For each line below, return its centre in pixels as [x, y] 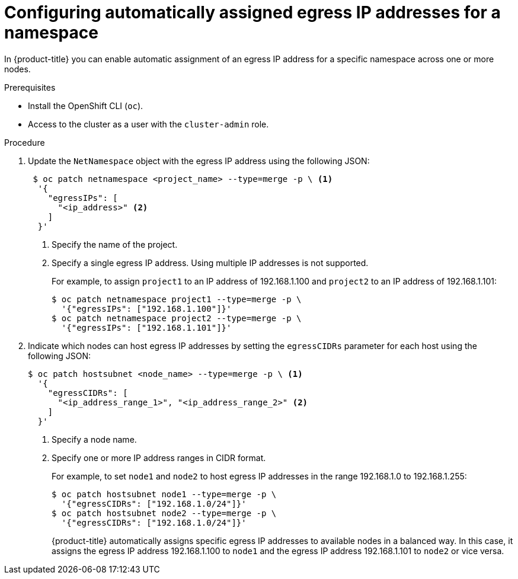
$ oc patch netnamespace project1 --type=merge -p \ [177, 299]
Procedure [25, 142]
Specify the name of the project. [115, 244]
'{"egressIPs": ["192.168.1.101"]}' [146, 327]
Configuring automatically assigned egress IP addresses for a [252, 12]
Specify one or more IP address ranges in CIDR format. [159, 458]
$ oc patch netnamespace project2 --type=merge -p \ [177, 318]
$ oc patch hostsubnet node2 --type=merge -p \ [164, 513]
